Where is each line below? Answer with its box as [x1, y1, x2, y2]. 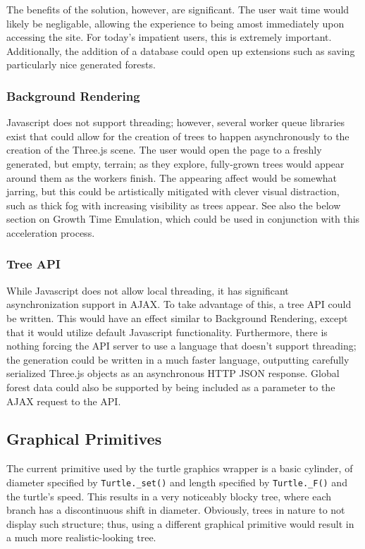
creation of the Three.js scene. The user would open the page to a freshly [6, 142, 322, 157]
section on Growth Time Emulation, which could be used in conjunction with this [6, 211, 360, 226]
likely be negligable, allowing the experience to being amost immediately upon [6, 16, 345, 30]
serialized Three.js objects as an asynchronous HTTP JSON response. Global [6, 366, 340, 381]
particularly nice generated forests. [6, 57, 156, 72]
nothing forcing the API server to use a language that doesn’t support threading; [6, 338, 357, 353]
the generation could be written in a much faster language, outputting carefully [6, 352, 349, 366]
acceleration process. [6, 225, 95, 240]
